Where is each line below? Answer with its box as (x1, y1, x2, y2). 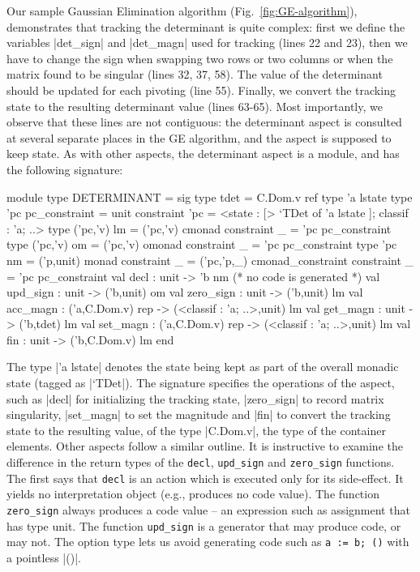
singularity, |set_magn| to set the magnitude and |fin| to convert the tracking (6, 406, 391, 423)
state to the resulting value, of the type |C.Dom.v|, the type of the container (6, 421, 386, 438)
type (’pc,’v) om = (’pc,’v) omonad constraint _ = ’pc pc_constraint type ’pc (6, 236, 397, 253)
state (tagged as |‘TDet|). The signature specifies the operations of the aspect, (6, 374, 395, 391)
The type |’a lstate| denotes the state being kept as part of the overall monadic (6, 358, 399, 375)
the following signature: (6, 160, 123, 177)
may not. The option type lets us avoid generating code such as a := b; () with (6, 533, 409, 550)
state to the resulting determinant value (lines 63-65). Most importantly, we (6, 97, 383, 114)
